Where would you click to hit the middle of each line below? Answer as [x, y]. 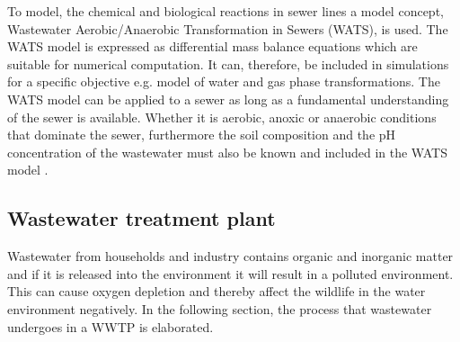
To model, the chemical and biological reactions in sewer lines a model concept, [226, 11]
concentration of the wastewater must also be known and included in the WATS [227, 152]
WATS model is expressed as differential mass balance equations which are [212, 46]
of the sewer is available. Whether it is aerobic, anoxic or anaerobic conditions [222, 117]
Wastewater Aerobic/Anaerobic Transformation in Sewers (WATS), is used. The [228, 28]
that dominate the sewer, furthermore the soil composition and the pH [202, 135]
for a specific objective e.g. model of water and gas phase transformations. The [224, 81]
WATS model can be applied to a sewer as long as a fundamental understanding [228, 99]
